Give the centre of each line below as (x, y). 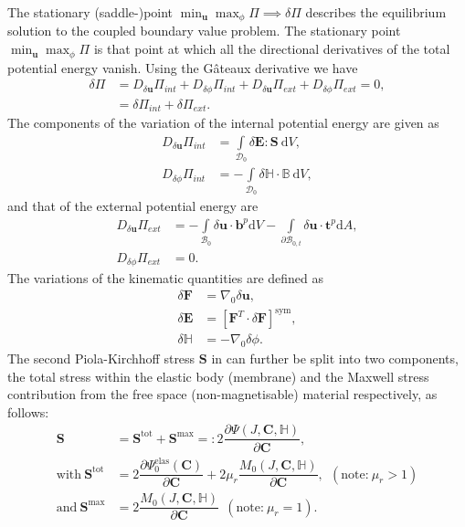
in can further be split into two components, (335, 358)
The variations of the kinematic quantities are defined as (166, 278)
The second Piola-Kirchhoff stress (101, 358)
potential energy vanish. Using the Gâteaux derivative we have (183, 67)
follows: (28, 411)
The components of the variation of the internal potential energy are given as (223, 123)
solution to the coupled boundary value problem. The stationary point (204, 31)
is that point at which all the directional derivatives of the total (272, 49)
